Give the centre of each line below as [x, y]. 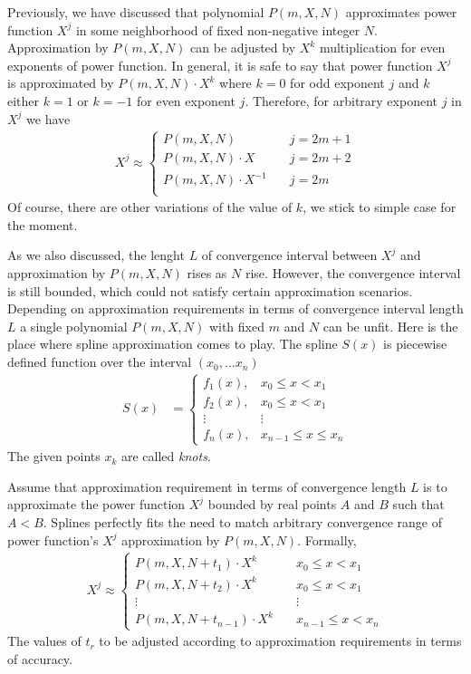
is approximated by [61, 83]
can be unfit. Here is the [390, 326]
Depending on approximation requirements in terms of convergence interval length [235, 308]
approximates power [401, 12]
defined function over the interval [100, 362]
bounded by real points [272, 504]
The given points [54, 456]
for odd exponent [337, 83]
